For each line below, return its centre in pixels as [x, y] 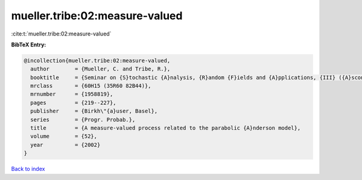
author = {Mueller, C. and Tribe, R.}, [100, 69]
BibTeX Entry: [29, 45]
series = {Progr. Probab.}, [83, 119]
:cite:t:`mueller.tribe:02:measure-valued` [61, 34]
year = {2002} [65, 145]
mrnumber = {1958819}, [72, 94]
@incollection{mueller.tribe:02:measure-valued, [97, 61]
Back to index [28, 169]
